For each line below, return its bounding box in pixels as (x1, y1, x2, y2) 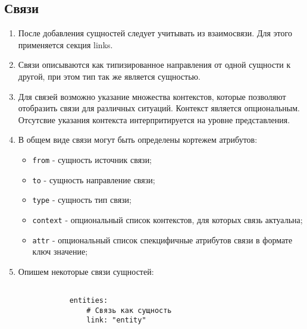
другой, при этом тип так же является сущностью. (18, 70, 201, 82)
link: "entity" (86, 316, 146, 325)
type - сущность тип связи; (32, 193, 132, 206)
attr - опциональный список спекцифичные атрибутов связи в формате (32, 233, 293, 246)
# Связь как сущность (86, 306, 172, 315)
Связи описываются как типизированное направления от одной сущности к (18, 58, 291, 71)
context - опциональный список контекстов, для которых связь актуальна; (32, 213, 303, 225)
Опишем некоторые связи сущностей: (18, 265, 154, 277)
